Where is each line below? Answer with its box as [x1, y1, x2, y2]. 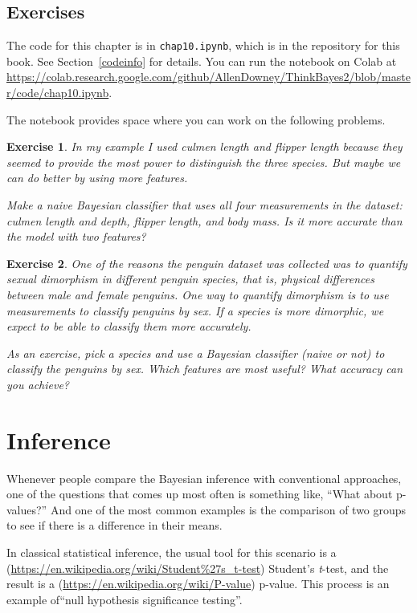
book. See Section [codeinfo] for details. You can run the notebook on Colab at [6, 52, 397, 69]
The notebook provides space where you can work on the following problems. [6, 111, 386, 128]
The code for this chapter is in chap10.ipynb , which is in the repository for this [6, 37, 400, 54]
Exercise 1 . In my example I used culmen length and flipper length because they [6, 138, 403, 155]
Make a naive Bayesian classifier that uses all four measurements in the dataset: [6, 197, 403, 213]
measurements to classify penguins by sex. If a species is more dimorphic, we [6, 302, 384, 319]
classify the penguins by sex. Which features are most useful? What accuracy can [6, 360, 403, 377]
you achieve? [6, 376, 70, 392]
